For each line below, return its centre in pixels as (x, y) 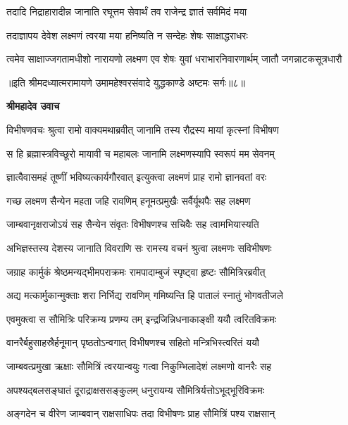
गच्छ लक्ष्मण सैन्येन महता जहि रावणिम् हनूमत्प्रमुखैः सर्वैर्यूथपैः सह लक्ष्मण (129, 200)
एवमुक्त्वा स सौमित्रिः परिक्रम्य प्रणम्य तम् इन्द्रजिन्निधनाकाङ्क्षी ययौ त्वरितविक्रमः (142, 318)
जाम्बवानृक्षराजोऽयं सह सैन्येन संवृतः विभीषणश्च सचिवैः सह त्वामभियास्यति (133, 224)
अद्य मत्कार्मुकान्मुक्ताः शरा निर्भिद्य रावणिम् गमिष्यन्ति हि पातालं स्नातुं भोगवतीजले (145, 295)
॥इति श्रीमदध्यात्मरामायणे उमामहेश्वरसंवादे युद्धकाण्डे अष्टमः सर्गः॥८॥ (126, 82)
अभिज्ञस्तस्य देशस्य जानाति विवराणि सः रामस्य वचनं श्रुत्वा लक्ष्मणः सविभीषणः (139, 247)
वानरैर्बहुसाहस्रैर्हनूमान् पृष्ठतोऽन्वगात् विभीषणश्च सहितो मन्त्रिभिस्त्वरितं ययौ (133, 342)
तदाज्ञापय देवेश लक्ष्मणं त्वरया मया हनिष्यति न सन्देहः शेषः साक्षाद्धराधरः (127, 35)
